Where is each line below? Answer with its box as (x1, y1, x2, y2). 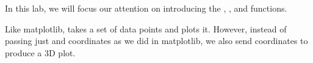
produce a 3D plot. (5, 46, 76, 59)
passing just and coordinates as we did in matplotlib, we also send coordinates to (5, 34, 308, 47)
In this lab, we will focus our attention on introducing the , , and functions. (5, 2, 287, 14)
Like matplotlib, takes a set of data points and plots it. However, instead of (5, 22, 287, 35)
